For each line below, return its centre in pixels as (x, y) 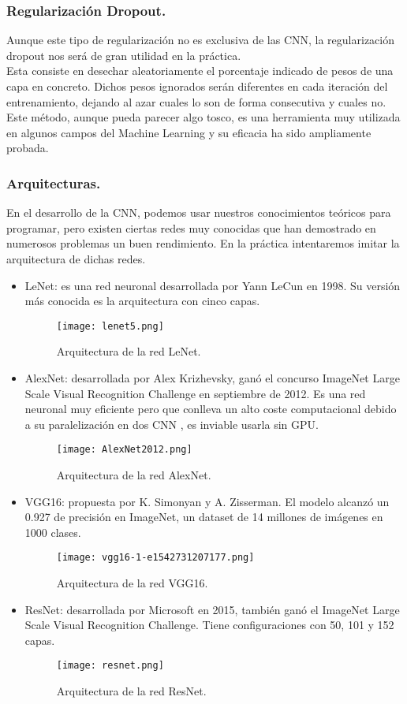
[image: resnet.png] (110, 666)
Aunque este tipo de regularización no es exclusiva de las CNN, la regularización (200, 40)
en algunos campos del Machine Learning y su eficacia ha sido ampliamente (189, 132)
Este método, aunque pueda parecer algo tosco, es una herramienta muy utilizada (203, 117)
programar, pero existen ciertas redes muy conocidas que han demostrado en (191, 227)
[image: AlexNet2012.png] (124, 450)
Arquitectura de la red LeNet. (129, 351)
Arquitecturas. (54, 183)
